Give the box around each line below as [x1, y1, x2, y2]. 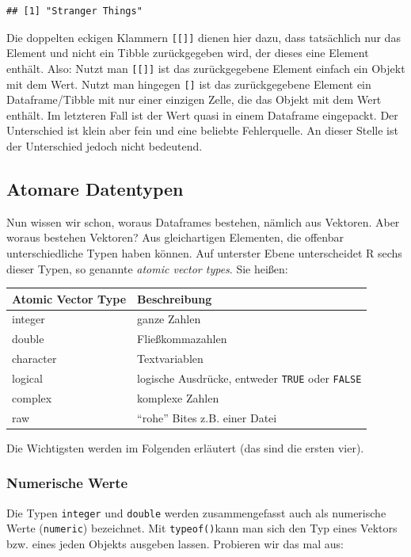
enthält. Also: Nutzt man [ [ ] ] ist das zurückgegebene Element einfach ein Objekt [6, 59, 405, 76]
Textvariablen [137, 350, 204, 367]
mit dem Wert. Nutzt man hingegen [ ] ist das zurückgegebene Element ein [6, 75, 371, 92]
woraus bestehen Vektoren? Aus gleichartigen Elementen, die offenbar [6, 229, 344, 246]
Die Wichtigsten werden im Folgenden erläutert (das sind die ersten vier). [6, 439, 364, 456]
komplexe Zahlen [137, 389, 219, 406]
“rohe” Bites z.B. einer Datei [137, 409, 277, 425]
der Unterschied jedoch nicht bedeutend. [6, 137, 203, 154]
